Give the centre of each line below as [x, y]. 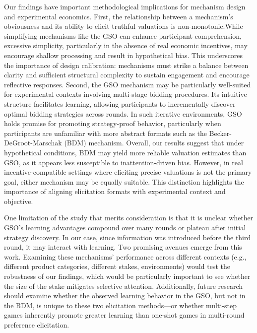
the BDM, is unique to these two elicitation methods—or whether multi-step [120, 305]
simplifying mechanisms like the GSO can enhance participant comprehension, [123, 35]
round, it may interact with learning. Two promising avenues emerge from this [123, 247]
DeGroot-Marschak [33, 143]
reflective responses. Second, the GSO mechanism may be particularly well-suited [128, 84]
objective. [19, 201]
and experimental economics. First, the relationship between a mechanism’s [119, 16]
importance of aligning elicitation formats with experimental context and [115, 191]
